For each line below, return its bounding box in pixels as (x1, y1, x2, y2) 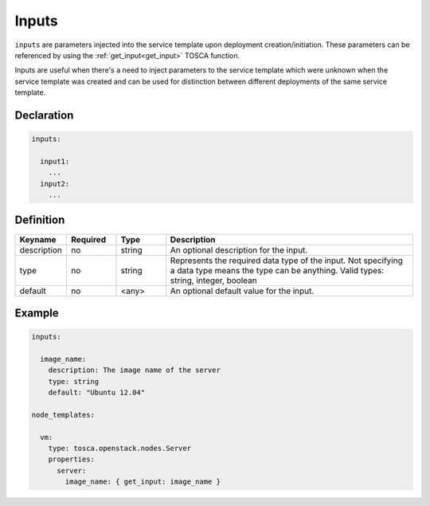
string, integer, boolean (170, 275, 258, 286)
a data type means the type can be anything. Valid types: (170, 265, 385, 276)
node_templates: (31, 410, 96, 419)
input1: (40, 156, 70, 166)
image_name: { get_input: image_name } (64, 477, 221, 486)
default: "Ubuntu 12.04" (48, 388, 146, 398)
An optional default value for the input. (170, 285, 315, 296)
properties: (48, 455, 96, 464)
